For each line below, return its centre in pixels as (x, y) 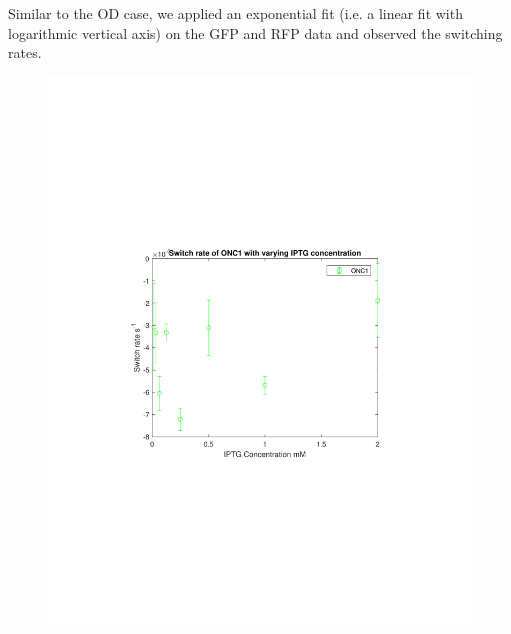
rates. (25, 52)
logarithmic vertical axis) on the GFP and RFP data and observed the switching (255, 32)
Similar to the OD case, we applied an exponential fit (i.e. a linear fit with (235, 13)
